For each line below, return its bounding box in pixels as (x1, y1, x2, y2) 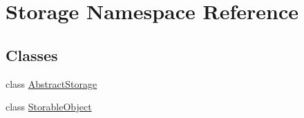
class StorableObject (6, 99, 92, 114)
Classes (6, 44, 58, 65)
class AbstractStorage (6, 76, 97, 91)
